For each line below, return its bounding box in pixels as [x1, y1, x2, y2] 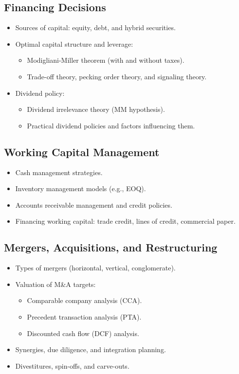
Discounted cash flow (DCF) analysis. [27, 328, 139, 338]
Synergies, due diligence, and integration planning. [15, 344, 166, 355]
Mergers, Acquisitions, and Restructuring [4, 240, 218, 255]
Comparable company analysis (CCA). [27, 295, 142, 305]
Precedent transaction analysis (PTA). [27, 311, 142, 321]
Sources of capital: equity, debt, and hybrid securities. [15, 22, 176, 33]
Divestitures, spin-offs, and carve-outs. [15, 360, 129, 371]
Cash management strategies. [15, 167, 103, 177]
